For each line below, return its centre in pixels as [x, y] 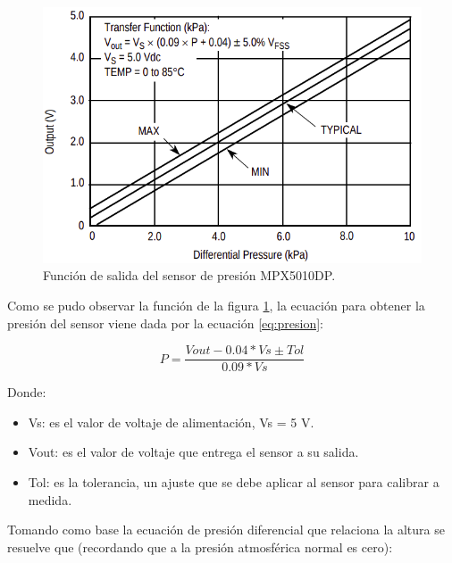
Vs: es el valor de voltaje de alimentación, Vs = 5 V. [171, 422]
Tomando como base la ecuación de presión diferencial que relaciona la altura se [226, 530]
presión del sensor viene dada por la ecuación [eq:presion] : [165, 323]
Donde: [27, 392]
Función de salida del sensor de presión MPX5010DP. [189, 275]
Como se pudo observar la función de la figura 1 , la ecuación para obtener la [216, 305]
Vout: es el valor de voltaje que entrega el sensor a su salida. [193, 452]
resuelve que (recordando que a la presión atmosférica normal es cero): [200, 546]
